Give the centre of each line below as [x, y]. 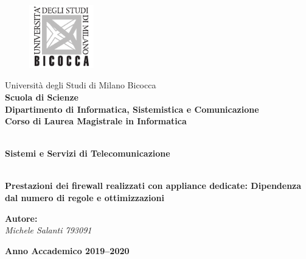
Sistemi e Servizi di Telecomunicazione [88, 153]
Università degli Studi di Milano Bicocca [81, 85]
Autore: [21, 218]
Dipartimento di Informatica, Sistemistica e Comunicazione [132, 109]
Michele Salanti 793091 [48, 230]
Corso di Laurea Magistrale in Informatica [96, 121]
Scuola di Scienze [42, 97]
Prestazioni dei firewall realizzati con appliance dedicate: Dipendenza [153, 186]
